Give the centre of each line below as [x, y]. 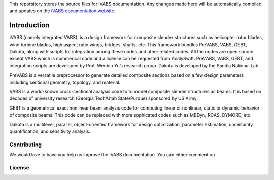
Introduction [29, 25]
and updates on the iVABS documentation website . [62, 11]
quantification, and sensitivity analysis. [50, 131]
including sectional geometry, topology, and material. [65, 82]
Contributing [25, 145]
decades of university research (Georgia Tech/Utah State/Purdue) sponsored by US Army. [104, 98]
